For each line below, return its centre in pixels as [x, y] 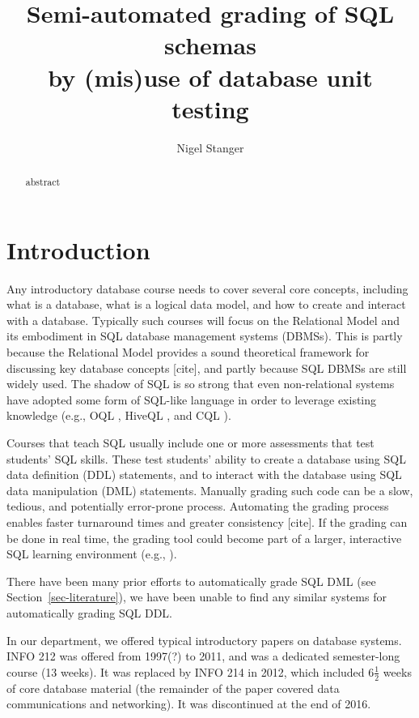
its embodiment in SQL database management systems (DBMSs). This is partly [205, 336]
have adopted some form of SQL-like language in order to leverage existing [192, 399]
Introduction [78, 249]
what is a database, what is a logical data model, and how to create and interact [206, 304]
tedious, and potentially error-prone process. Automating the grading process [198, 506]
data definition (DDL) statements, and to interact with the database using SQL [204, 474]
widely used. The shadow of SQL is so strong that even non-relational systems [201, 384]
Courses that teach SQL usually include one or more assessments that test [190, 443]
